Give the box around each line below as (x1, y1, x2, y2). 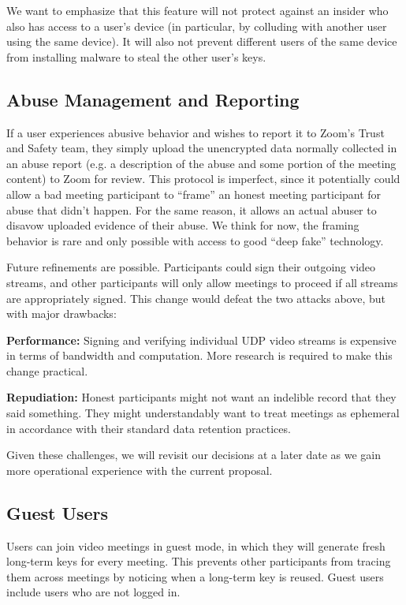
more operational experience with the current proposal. (6, 461, 273, 478)
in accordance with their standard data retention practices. (6, 420, 291, 436)
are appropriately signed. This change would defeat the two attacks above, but (6, 289, 386, 306)
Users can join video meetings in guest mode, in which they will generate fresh (6, 537, 386, 554)
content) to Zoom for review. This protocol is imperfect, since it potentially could (6, 170, 400, 187)
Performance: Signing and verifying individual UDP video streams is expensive (6, 331, 397, 348)
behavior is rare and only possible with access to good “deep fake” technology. (6, 232, 384, 248)
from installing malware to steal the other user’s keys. (6, 48, 266, 65)
